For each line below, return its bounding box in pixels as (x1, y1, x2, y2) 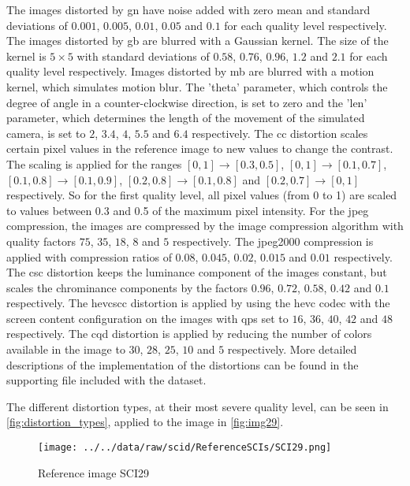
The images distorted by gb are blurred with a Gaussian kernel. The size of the (6, 32, 389, 49)
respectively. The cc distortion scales (192, 124, 368, 141)
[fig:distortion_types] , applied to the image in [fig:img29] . (6, 414, 284, 430)
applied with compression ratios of (6, 248, 172, 265)
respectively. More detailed (227, 341, 357, 358)
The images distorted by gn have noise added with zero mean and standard (6, 2, 371, 17)
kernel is (6, 47, 47, 64)
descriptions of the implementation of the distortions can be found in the (6, 356, 359, 373)
